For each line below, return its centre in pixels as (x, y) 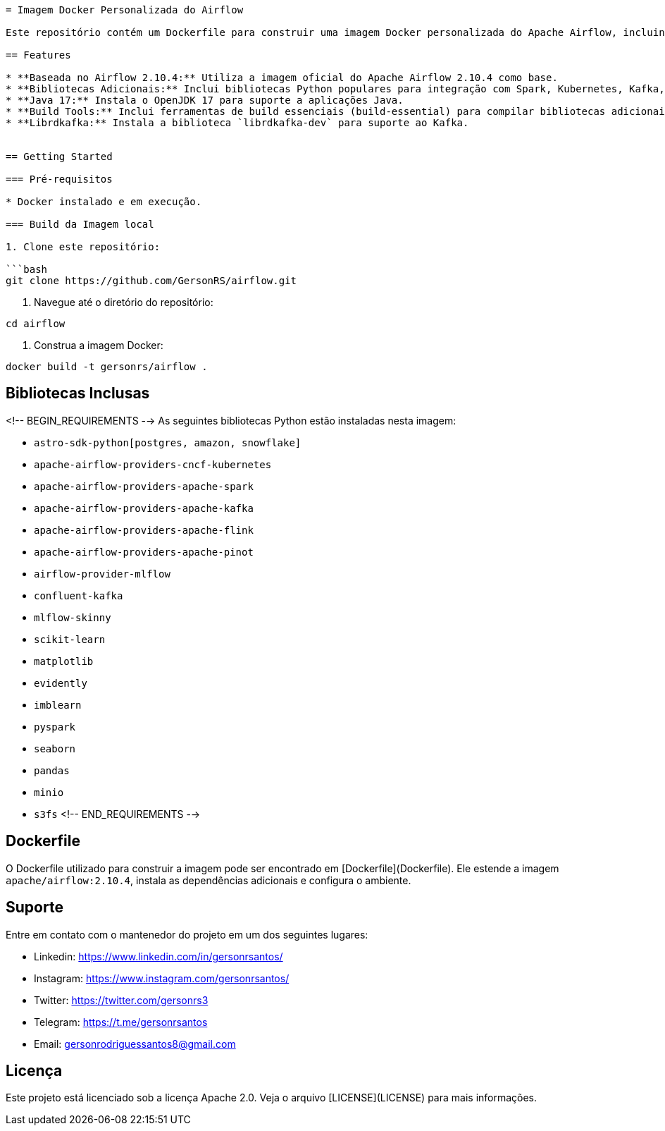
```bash (27, 269)
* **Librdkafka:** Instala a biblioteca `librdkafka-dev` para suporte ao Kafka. (237, 123)
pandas (52, 770)
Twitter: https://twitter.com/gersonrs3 (121, 1000)
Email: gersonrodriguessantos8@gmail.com (135, 1044)
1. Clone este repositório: (83, 247)
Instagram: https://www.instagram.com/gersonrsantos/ (162, 978)
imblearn (58, 705)
